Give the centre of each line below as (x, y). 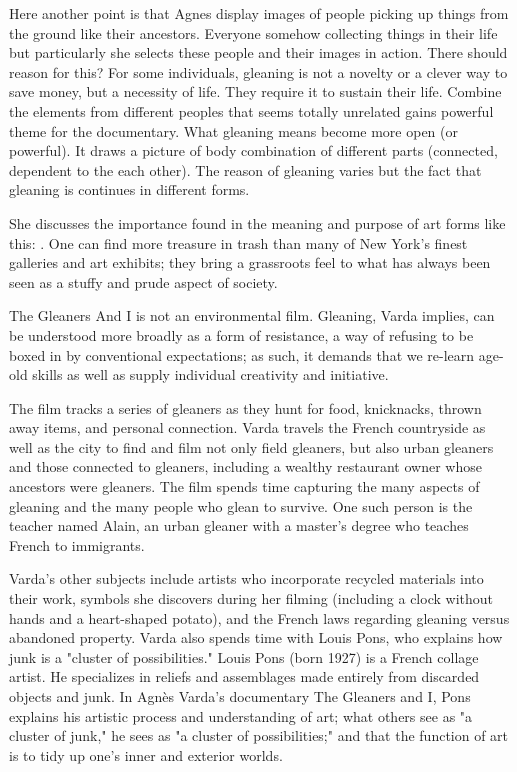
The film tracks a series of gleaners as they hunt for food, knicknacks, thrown (245, 407)
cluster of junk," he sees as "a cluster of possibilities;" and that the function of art (259, 735)
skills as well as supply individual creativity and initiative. (210, 374)
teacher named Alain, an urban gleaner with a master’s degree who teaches (239, 525)
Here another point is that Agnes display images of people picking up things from (259, 13)
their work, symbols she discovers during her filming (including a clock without (251, 598)
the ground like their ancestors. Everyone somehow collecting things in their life (253, 32)
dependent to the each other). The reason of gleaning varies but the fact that (245, 169)
